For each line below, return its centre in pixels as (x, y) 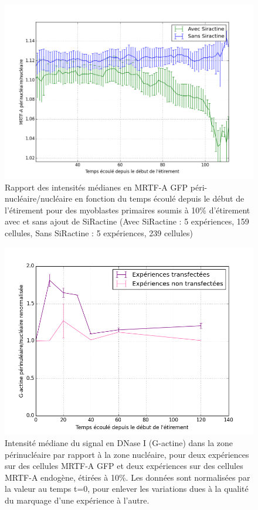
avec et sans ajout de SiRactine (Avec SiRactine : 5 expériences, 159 (127, 221)
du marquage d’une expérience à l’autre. (77, 500)
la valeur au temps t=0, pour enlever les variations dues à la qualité (127, 489)
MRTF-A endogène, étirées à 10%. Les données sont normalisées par (128, 477)
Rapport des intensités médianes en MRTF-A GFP (96, 187)
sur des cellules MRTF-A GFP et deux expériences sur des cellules (124, 466)
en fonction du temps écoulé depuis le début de (159, 198)
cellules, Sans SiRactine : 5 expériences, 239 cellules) (99, 232)
